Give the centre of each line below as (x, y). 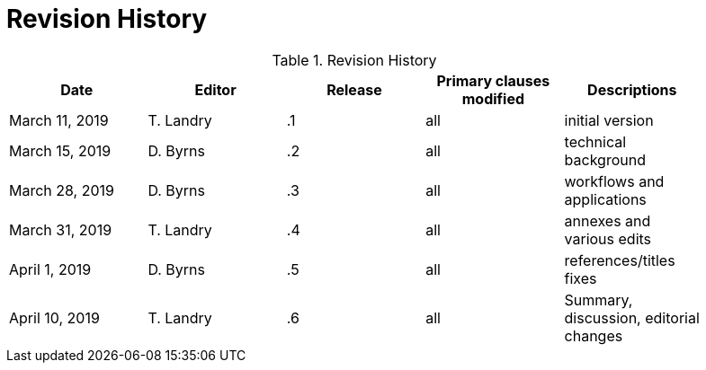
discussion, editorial (632, 317)
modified (493, 98)
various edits (608, 238)
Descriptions (632, 89)
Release (354, 89)
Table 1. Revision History (354, 60)
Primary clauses (493, 80)
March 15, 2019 (60, 150)
